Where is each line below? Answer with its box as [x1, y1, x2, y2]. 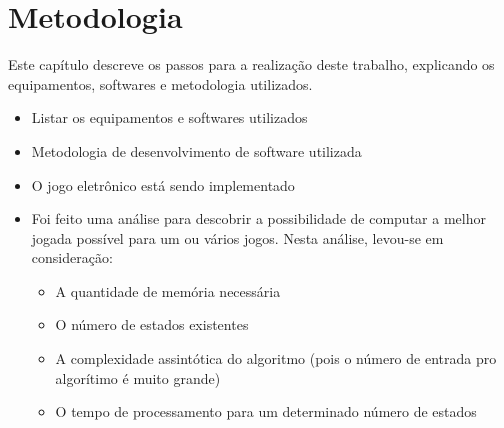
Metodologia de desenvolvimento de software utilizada [31, 140, 362, 161]
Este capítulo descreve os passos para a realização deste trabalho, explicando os [8, 54, 495, 75]
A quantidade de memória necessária [55, 280, 281, 301]
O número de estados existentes [55, 314, 249, 335]
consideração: [31, 247, 113, 268]
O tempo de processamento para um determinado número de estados [55, 401, 477, 422]
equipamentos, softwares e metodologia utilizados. [8, 73, 313, 94]
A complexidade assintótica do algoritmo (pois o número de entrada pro [55, 348, 497, 369]
